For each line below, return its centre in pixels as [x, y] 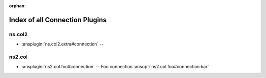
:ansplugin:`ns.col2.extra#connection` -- [63, 44]
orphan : [17, 6]
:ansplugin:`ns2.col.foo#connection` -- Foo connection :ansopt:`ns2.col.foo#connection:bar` [115, 67]
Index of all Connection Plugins [58, 20]
